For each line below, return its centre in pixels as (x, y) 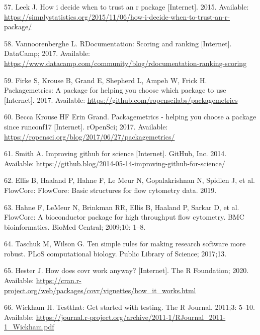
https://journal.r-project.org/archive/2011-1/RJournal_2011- (131, 317)
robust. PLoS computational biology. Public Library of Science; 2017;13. (115, 253)
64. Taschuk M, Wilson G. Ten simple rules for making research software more (125, 244)
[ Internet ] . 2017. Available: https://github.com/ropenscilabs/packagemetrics (121, 99)
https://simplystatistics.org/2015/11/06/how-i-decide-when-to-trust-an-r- (117, 16)
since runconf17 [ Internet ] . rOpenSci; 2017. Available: (86, 126)
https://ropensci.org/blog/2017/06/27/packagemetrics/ (90, 136)
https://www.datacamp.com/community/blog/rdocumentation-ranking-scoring (125, 63)
